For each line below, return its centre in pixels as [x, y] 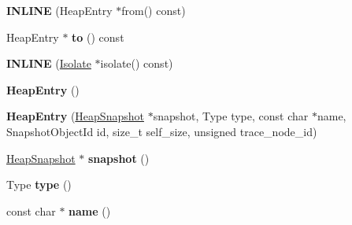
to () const [98, 37]
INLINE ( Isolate [49, 63]
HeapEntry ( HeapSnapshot [75, 116]
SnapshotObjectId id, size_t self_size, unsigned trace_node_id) [162, 131]
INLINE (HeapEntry [59, 10]
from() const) [154, 10]
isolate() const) [137, 63]
